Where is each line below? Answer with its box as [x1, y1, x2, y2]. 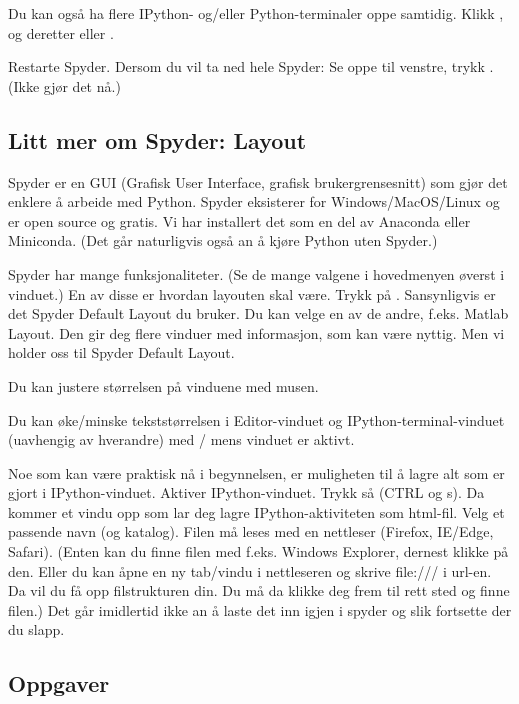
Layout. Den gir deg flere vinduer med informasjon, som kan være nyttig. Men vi [8, 322, 505, 343]
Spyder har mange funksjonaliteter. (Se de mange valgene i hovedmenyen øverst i [8, 263, 505, 284]
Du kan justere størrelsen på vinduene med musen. [8, 375, 319, 396]
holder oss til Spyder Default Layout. [8, 342, 235, 363]
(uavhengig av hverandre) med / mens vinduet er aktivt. [8, 429, 355, 450]
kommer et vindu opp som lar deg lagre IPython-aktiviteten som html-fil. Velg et [8, 501, 505, 522]
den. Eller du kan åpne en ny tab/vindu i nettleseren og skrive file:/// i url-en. [8, 560, 492, 581]
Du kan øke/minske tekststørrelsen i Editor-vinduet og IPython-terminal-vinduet [8, 409, 505, 430]
